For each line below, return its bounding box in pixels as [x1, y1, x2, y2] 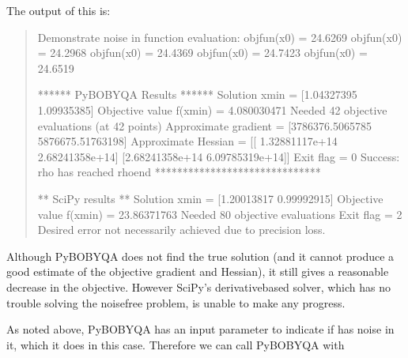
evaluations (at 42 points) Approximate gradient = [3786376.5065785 [37, 117, 372, 134]
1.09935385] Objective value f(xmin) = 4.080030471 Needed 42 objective [37, 101, 387, 118]
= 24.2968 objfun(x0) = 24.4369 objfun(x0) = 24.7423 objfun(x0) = [37, 44, 368, 61]
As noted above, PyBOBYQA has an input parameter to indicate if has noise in [6, 321, 395, 337]
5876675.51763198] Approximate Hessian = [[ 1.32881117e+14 [37, 133, 338, 149]
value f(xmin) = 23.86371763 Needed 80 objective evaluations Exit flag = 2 [37, 205, 402, 222]
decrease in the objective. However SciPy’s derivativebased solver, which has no [6, 278, 391, 295]
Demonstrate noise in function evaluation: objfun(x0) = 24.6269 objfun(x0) [37, 28, 402, 45]
